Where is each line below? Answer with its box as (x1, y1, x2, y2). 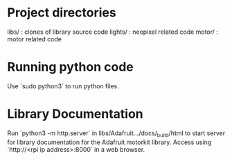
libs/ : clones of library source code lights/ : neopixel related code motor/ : (7, 28, 218, 36)
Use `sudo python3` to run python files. (7, 81, 119, 90)
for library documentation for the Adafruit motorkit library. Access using (7, 138, 212, 146)
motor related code (7, 34, 62, 43)
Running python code (7, 59, 134, 75)
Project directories (7, 5, 116, 21)
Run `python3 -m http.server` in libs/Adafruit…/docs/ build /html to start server (7, 129, 226, 139)
